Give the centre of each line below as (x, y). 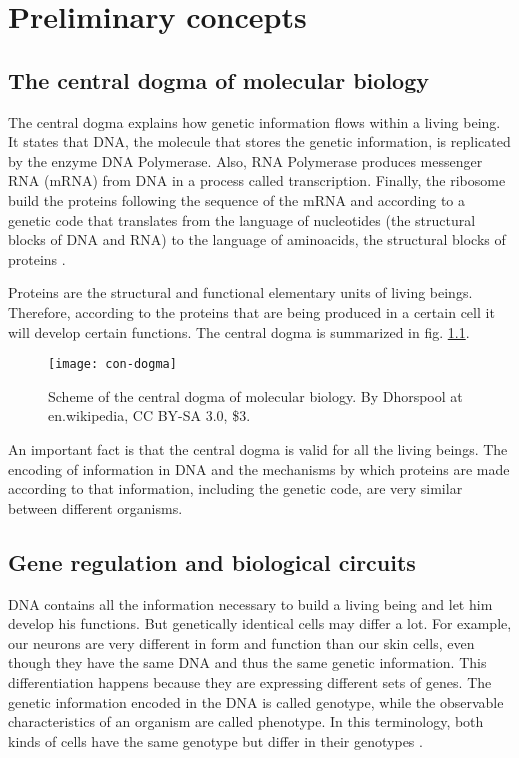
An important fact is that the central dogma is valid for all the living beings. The (258, 448)
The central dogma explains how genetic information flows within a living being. (254, 121)
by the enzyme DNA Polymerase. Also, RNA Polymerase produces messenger (245, 160)
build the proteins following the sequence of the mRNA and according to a (236, 199)
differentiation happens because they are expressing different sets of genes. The (250, 681)
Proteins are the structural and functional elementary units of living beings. (240, 292)
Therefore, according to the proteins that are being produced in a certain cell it (251, 311)
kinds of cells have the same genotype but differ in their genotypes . (215, 740)
